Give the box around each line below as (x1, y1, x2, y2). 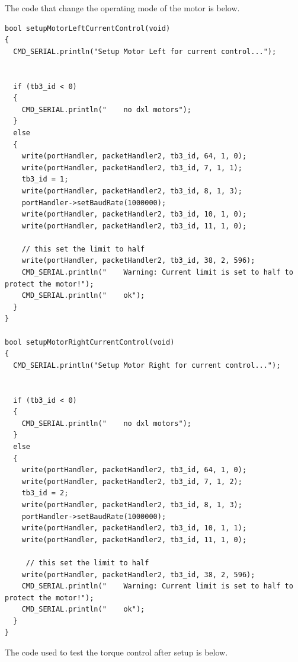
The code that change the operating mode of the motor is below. (5, 2, 240, 14)
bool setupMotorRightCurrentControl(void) (5, 338, 175, 346)
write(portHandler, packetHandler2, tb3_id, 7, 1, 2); (21, 477, 242, 486)
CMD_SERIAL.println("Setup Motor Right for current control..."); (13, 361, 281, 370)
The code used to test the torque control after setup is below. (5, 646, 228, 658)
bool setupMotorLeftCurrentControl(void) (5, 24, 171, 33)
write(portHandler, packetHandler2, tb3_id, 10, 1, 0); (21, 210, 247, 219)
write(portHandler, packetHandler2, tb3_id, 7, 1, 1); (21, 163, 242, 172)
